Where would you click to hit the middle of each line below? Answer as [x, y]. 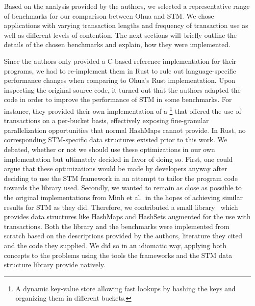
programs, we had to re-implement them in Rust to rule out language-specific [120, 70]
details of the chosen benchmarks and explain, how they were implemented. [117, 44]
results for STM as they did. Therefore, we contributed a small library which [121, 207]
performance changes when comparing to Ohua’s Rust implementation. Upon [120, 80]
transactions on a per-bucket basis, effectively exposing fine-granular [106, 120]
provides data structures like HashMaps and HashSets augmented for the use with [127, 217]
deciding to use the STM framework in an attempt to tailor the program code [121, 178]
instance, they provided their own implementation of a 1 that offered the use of [123, 110]
